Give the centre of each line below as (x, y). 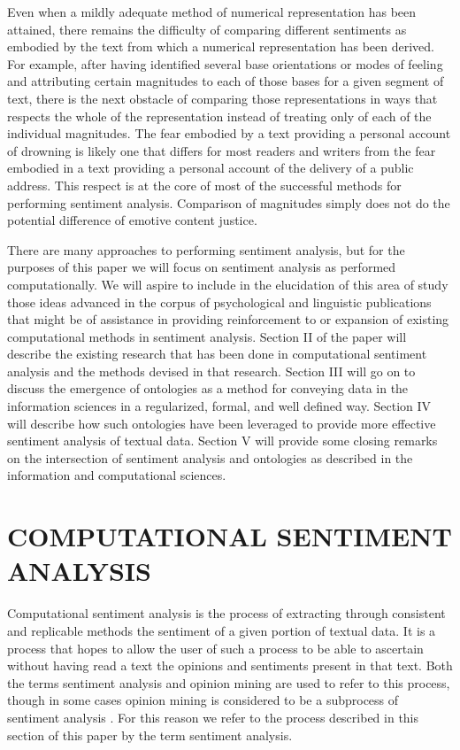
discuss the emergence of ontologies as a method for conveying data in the (208, 388)
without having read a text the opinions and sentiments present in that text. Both (230, 665)
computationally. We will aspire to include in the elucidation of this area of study (228, 284)
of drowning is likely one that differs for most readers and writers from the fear (222, 150)
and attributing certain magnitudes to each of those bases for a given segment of (226, 81)
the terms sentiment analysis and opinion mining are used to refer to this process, (229, 682)
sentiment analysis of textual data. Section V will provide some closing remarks (222, 441)
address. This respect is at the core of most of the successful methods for (204, 185)
